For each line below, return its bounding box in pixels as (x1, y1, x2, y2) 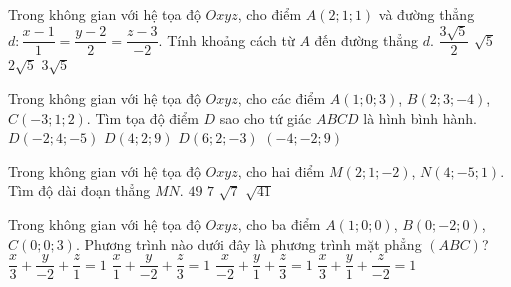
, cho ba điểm (237, 214, 321, 234)
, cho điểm (237, 4, 302, 24)
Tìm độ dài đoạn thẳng (8, 180, 151, 201)
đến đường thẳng (314, 29, 419, 50)
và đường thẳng (378, 4, 475, 24)
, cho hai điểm (237, 160, 325, 181)
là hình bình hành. (363, 107, 477, 128)
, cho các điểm (237, 88, 326, 109)
